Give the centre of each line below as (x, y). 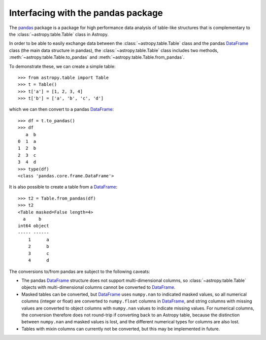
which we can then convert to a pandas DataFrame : (62, 109)
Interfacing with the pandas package (86, 13)
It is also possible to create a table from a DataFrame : (63, 187)
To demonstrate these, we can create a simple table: (62, 66)
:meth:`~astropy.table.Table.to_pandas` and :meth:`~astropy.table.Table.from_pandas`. (97, 57)
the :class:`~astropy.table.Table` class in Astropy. (59, 34)
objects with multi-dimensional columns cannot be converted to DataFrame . (99, 287)
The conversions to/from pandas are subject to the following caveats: (80, 272)
